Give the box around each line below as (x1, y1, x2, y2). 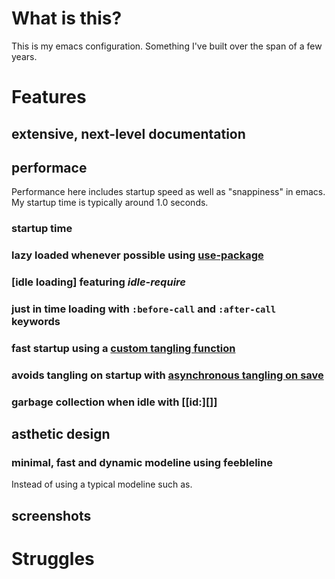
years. (11, 50, 38, 62)
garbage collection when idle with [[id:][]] (11, 395, 218, 409)
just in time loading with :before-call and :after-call (11, 302, 277, 316)
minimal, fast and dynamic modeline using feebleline (11, 456, 273, 470)
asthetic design (11, 426, 111, 443)
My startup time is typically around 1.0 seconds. (11, 197, 209, 209)
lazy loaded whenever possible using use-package (11, 248, 264, 262)
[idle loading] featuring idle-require (11, 275, 186, 289)
